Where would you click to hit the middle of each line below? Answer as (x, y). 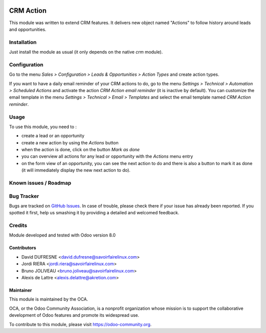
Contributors (23, 248)
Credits (18, 226)
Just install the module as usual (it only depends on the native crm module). (86, 52)
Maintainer (20, 290)
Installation (23, 42)
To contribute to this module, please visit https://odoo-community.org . (81, 324)
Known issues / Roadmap (40, 183)
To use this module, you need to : (43, 127)
